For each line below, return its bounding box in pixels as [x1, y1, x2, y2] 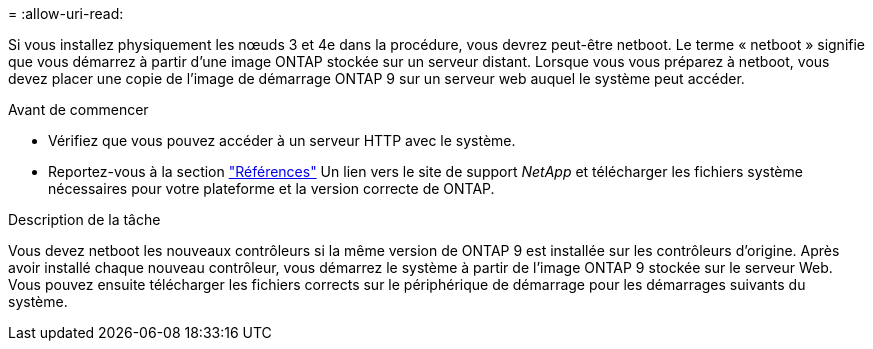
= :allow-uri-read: [8, 5, 124, 22]
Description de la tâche [8, 211, 161, 228]
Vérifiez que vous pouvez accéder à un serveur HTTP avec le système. [48, 132, 516, 149]
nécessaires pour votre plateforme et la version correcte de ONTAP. [48, 180, 495, 197]
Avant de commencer [8, 101, 149, 118]
